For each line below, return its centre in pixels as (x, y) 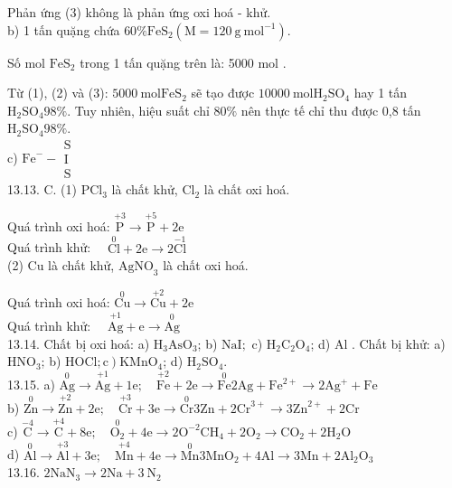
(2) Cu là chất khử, (61, 265)
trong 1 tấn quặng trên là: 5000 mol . (183, 62)
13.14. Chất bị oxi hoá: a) (79, 343)
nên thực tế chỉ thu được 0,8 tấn (331, 110)
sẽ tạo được (223, 93)
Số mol (26, 62)
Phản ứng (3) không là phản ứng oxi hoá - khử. (139, 12)
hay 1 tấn (381, 93)
